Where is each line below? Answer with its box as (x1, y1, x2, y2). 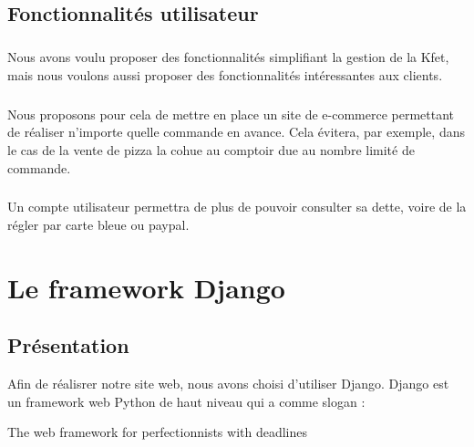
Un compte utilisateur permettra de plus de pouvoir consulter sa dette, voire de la (7, 197, 467, 216)
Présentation (7, 331, 129, 359)
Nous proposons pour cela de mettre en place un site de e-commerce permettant (7, 104, 455, 123)
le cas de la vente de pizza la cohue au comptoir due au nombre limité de (7, 140, 415, 159)
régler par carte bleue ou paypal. (7, 215, 190, 234)
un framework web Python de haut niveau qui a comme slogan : (7, 391, 366, 411)
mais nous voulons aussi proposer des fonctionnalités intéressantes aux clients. (7, 65, 443, 84)
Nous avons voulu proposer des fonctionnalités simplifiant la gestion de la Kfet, (7, 47, 449, 67)
